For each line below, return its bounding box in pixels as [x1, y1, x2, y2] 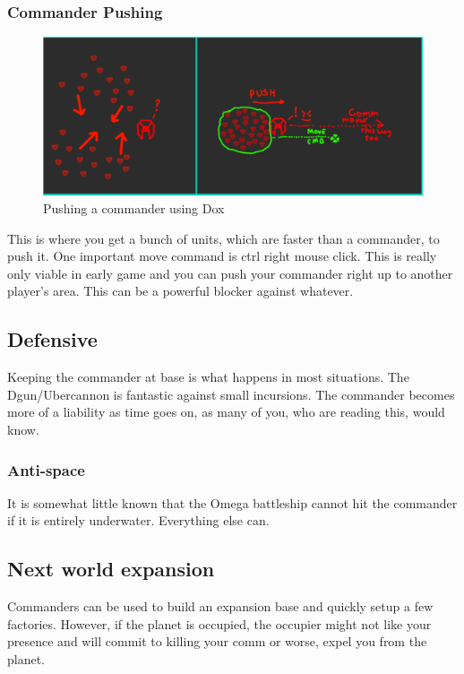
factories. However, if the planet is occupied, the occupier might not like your [7, 614, 432, 633]
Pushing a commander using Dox [43, 199, 225, 218]
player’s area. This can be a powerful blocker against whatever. [7, 281, 354, 300]
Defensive [7, 325, 98, 353]
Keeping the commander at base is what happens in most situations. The [7, 367, 409, 386]
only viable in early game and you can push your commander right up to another [7, 264, 453, 282]
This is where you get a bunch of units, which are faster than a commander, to [7, 229, 440, 247]
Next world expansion [7, 555, 215, 583]
